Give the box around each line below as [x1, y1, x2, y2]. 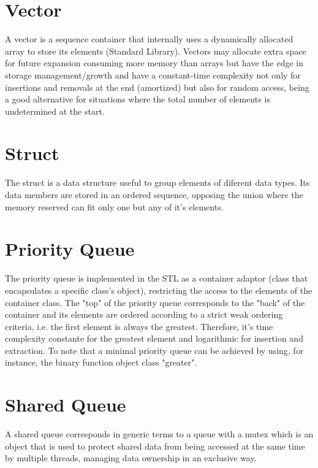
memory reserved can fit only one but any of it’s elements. [5, 200, 224, 213]
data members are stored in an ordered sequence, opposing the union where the [5, 188, 303, 201]
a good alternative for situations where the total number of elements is [5, 93, 270, 105]
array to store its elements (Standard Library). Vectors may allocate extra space [5, 44, 306, 57]
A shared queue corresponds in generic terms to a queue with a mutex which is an [5, 428, 314, 440]
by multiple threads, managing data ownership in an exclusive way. [5, 451, 257, 464]
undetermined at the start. [5, 104, 105, 117]
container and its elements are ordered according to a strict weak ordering [5, 308, 283, 321]
